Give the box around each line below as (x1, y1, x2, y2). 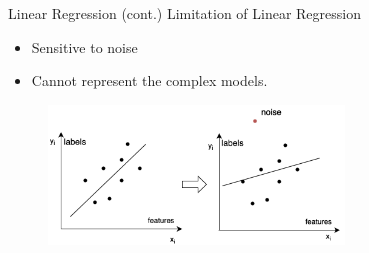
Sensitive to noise (31, 36, 138, 57)
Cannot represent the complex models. (31, 70, 268, 91)
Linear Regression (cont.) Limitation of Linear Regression (8, 3, 361, 23)
